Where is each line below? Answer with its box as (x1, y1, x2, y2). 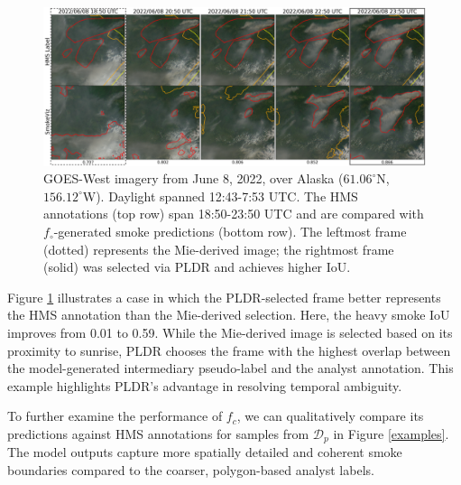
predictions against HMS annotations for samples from (7, 424, 309, 443)
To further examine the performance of (7, 406, 223, 425)
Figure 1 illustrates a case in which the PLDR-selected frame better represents (7, 287, 441, 306)
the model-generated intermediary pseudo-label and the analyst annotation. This (7, 359, 454, 378)
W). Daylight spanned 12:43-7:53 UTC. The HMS (82, 186, 358, 205)
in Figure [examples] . (333, 424, 449, 443)
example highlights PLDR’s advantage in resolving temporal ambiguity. (7, 376, 402, 395)
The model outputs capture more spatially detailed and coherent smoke (7, 443, 402, 462)
